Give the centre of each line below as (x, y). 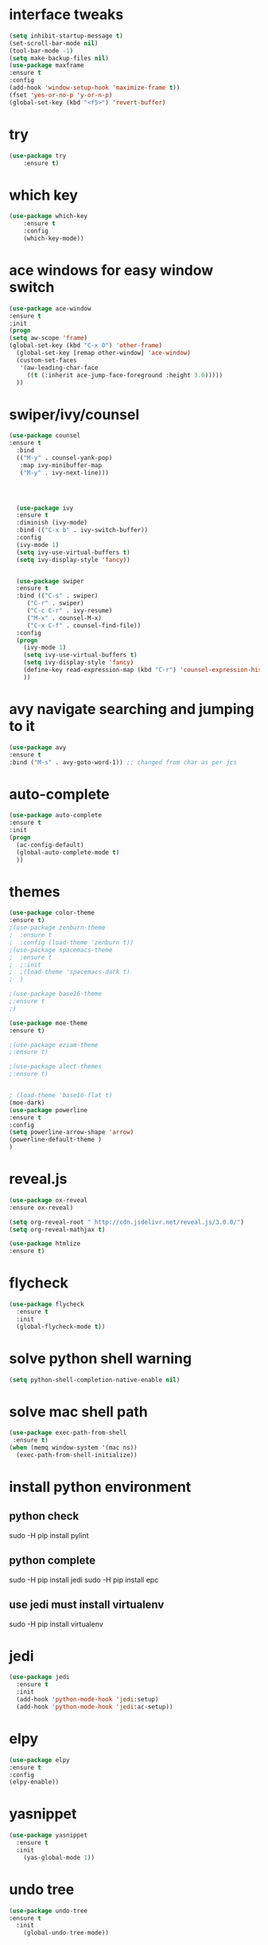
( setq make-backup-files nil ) (59, 58)
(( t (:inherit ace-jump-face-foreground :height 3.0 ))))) (125, 375)
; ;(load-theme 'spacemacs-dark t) (70, 972)
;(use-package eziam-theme (54, 1045)
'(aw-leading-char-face (59, 368)
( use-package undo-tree (49, 1911)
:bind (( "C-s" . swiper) (57, 596)
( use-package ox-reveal (49, 1200)
